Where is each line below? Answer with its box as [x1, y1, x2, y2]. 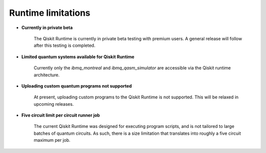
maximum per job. [33, 137, 71, 143]
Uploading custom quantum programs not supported [21, 83, 132, 89]
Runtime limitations [9, 7, 91, 18]
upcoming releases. [33, 101, 74, 107]
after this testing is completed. [33, 42, 96, 49]
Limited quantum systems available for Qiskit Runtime [21, 54, 135, 60]
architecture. [33, 72, 60, 78]
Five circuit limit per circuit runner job [21, 112, 100, 118]
